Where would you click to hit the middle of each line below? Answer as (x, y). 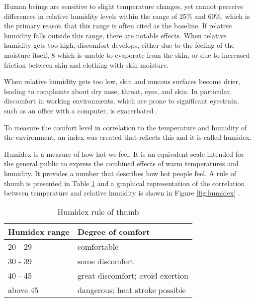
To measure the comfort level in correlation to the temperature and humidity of (126, 127)
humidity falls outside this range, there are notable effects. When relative (115, 35)
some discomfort (106, 261)
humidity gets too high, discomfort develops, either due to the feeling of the (119, 45)
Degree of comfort (114, 231)
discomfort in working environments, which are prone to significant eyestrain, (122, 101)
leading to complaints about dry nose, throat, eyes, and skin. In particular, (118, 91)
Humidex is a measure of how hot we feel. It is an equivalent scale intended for (124, 153)
